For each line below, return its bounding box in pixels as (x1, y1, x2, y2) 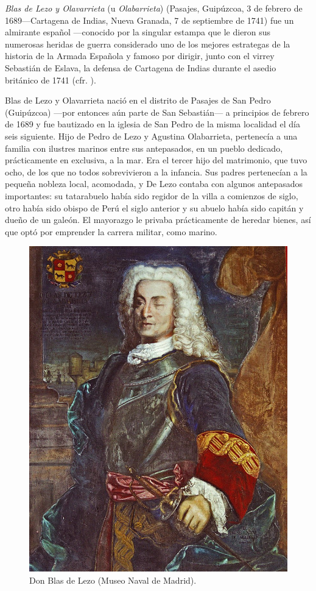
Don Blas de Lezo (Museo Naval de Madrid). (29, 573, 197, 586)
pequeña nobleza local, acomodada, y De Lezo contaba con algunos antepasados (5, 177, 303, 190)
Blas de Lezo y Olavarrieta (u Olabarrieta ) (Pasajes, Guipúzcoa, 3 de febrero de (5, 2, 303, 14)
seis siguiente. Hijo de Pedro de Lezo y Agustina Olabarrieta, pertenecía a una (5, 129, 298, 142)
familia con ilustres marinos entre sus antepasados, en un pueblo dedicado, (5, 141, 283, 154)
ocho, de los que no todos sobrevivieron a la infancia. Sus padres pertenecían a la (5, 165, 307, 178)
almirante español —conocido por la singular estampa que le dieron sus (5, 26, 271, 38)
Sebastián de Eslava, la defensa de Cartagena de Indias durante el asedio (5, 61, 276, 74)
